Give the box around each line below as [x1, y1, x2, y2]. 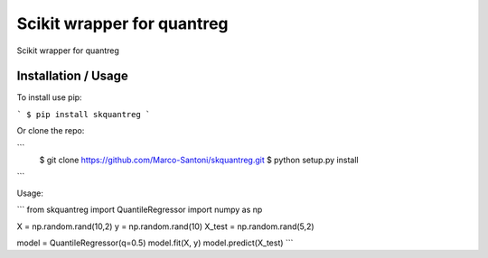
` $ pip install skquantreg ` [16, 109, 151, 119]
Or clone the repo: [16, 125, 85, 136]
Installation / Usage [16, 69, 128, 84]
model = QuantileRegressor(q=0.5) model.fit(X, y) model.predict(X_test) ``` [16, 237, 294, 248]
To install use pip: [16, 92, 82, 103]
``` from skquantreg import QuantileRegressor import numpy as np [16, 204, 263, 216]
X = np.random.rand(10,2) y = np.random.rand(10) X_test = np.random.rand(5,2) [16, 221, 315, 232]
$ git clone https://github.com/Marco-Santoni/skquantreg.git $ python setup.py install [39, 154, 359, 166]
